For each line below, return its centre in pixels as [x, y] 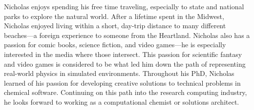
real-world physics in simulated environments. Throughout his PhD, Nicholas [119, 73]
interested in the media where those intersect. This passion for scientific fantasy [123, 54]
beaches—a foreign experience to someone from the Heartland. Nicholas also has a [127, 35]
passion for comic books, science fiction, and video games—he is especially [115, 45]
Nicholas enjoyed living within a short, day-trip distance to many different [115, 26]
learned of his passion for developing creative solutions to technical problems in [122, 82]
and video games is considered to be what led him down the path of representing [125, 64]
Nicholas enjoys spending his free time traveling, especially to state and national [124, 6]
